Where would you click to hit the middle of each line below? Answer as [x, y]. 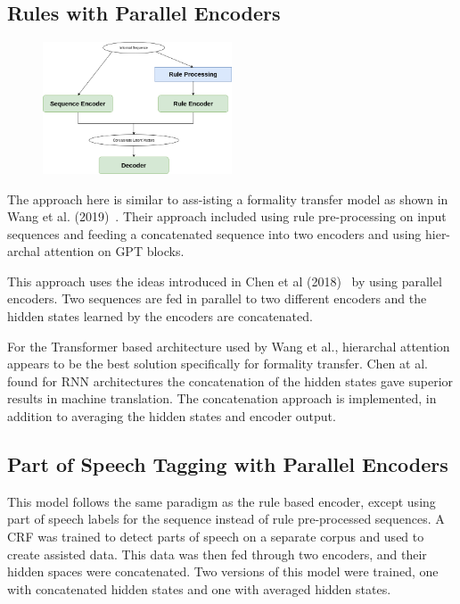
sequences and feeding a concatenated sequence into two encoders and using [214, 233]
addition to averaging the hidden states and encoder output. [172, 416]
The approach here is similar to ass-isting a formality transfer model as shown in [228, 199]
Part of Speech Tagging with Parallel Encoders [228, 464]
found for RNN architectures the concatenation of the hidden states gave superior [230, 381]
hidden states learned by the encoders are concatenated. [160, 316]
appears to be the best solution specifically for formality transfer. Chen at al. [218, 364]
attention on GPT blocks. [114, 251]
